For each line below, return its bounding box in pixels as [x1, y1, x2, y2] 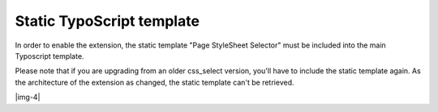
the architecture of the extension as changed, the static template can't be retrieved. [15, 77, 294, 87]
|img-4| [15, 93, 41, 102]
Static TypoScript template [15, 12, 200, 30]
